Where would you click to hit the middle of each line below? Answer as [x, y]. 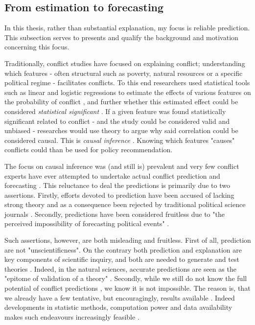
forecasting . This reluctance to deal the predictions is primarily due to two [117, 185]
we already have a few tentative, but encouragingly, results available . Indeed [120, 297]
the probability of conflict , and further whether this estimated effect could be [121, 102]
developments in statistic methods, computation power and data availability [118, 307]
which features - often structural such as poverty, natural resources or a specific [124, 73]
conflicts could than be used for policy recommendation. [89, 150]
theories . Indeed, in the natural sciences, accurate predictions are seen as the [120, 268]
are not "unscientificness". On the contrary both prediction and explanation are [123, 249]
